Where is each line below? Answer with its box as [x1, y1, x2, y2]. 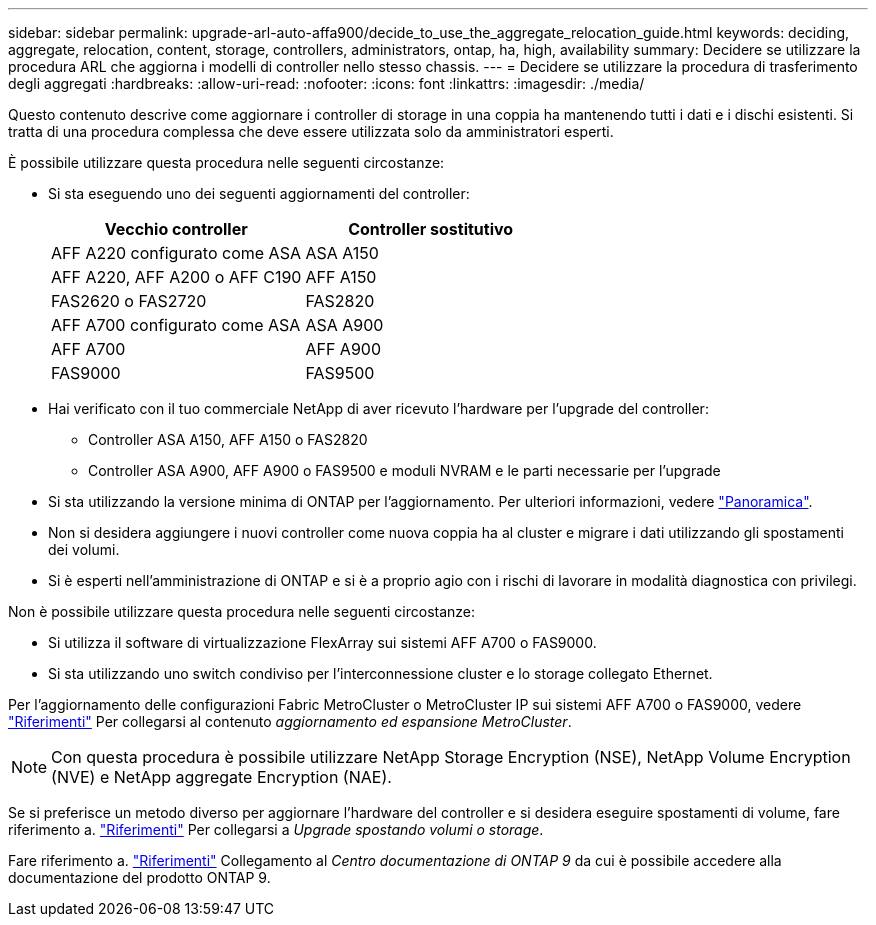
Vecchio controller [104, 219, 248, 239]
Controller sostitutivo [348, 219, 514, 239]
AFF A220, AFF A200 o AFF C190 [51, 267, 302, 287]
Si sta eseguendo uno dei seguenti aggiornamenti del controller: [48, 185, 470, 202]
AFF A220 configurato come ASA [51, 243, 301, 263]
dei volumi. [48, 541, 120, 558]
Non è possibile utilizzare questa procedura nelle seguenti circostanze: [8, 603, 476, 620]
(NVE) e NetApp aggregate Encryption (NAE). [51, 767, 392, 787]
